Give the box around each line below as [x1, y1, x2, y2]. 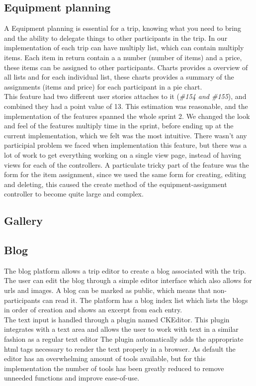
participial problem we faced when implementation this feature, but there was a [4, 140, 247, 150]
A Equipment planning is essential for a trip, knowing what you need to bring [4, 23, 241, 33]
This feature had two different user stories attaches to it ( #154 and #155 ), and [4, 91, 247, 101]
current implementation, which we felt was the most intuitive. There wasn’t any [4, 130, 247, 140]
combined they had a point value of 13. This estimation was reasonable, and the [4, 100, 248, 111]
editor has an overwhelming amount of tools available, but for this [4, 353, 206, 364]
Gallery [4, 213, 43, 228]
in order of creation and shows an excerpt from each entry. [4, 304, 182, 315]
